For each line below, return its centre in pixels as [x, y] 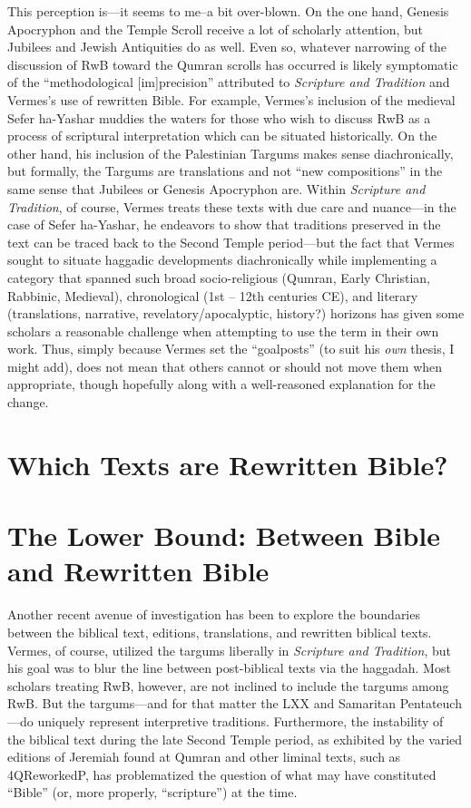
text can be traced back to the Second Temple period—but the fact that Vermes [231, 242]
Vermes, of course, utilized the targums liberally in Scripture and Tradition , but [229, 650]
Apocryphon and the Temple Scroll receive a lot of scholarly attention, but [215, 29]
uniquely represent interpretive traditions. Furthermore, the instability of [240, 720]
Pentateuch [431, 703]
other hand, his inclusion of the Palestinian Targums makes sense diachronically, [231, 153]
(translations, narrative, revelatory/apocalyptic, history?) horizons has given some [236, 313]
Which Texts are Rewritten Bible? [228, 464]
